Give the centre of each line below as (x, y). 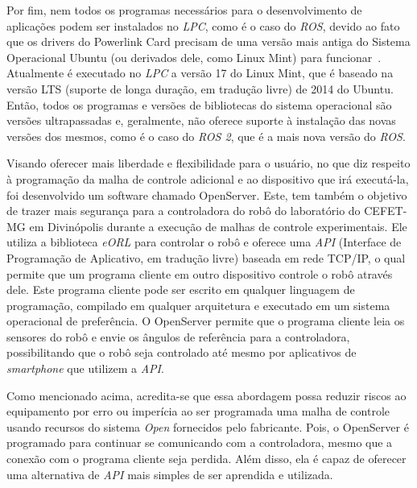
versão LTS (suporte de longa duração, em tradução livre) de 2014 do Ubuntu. (200, 88)
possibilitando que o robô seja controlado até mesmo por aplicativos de (182, 352)
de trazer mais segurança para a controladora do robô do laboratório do (184, 211)
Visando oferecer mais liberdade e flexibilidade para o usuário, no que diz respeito (208, 163)
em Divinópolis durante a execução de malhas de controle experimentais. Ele (218, 226)
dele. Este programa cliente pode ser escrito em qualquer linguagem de (181, 289)
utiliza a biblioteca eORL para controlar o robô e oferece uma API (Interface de (204, 242)
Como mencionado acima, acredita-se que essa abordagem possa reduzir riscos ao (206, 395)
